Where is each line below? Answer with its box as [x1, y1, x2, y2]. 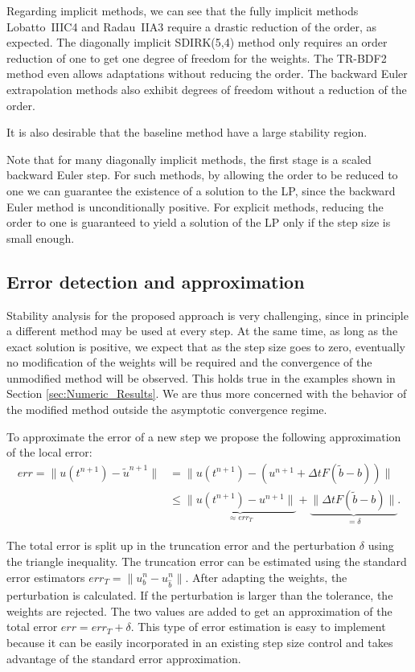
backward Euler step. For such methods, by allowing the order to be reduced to [6, 166, 398, 183]
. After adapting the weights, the [185, 568, 347, 585]
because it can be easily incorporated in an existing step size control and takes [6, 634, 393, 651]
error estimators [6, 568, 85, 585]
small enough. [6, 229, 75, 246]
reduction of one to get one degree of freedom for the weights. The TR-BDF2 [6, 49, 387, 66]
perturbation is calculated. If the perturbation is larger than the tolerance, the [6, 587, 393, 604]
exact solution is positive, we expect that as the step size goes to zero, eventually [6, 338, 405, 354]
